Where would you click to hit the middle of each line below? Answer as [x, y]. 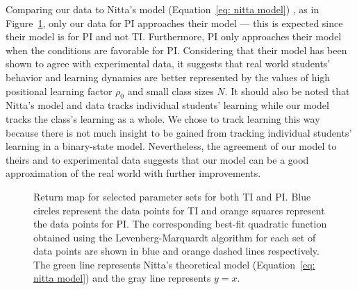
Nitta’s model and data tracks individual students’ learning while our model [167, 105]
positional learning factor [59, 91]
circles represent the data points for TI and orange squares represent [179, 210]
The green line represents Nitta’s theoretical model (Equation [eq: [174, 264]
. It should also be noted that [287, 91]
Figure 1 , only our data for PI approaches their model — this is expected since [174, 23]
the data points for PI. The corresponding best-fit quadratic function [180, 224]
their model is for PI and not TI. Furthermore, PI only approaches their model [174, 36]
